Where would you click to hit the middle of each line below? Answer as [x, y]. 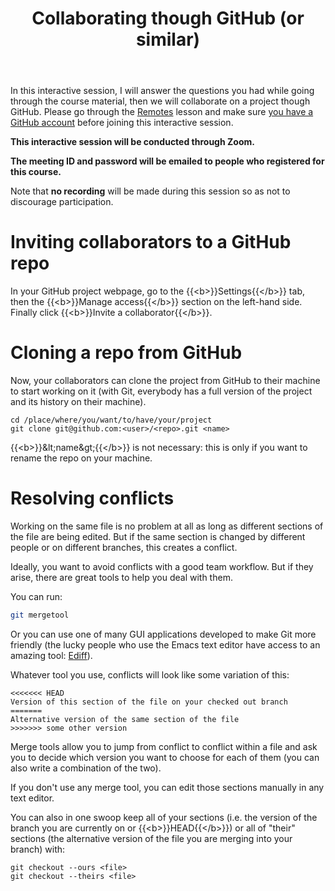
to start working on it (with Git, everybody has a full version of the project [161, 391]
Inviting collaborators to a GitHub [151, 242]
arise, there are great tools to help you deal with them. [121, 577]
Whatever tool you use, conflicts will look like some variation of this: [150, 674]
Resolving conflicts [92, 498]
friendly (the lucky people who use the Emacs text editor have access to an [165, 644]
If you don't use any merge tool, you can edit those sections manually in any [167, 787]
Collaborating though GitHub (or [168, 18]
